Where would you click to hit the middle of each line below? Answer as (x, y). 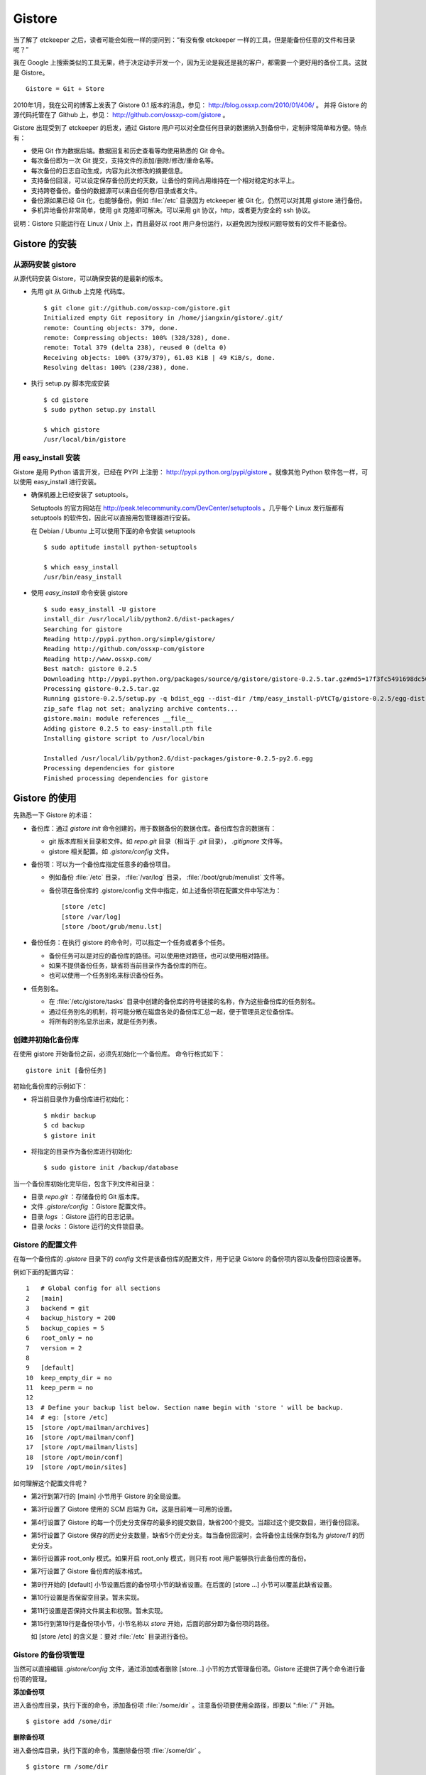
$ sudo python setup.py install (100, 410)
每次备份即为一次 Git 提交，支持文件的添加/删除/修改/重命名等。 (124, 160)
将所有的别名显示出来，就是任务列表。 (105, 1022)
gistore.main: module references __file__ (119, 719)
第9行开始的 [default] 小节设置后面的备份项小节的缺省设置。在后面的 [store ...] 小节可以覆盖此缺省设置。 (184, 1584)
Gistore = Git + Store (65, 89)
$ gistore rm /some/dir (67, 1767)
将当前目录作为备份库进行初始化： (81, 1099)
